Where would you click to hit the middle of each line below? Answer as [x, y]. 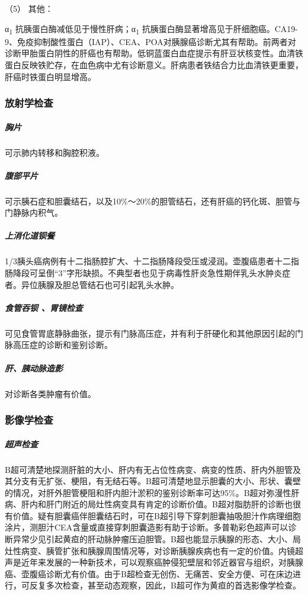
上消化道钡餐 [30, 236]
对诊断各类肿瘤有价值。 [50, 393]
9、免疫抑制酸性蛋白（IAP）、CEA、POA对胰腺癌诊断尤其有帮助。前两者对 [150, 41]
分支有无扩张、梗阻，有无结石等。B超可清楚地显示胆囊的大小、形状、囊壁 [157, 481]
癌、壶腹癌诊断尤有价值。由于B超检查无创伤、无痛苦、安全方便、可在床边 [149, 573]
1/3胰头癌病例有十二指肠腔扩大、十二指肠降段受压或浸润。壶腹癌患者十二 [148, 261]
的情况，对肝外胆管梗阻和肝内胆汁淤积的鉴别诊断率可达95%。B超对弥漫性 [148, 492]
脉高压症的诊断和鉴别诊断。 [59, 345]
